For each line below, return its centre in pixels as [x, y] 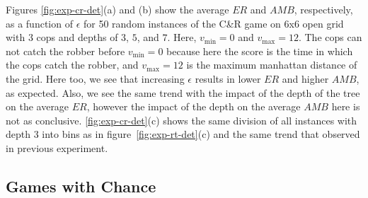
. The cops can [330, 37]
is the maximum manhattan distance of [272, 65]
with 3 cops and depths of [62, 37]
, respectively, [323, 9]
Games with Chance [81, 186]
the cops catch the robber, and [72, 65]
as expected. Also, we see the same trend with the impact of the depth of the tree [183, 92]
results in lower [228, 78]
